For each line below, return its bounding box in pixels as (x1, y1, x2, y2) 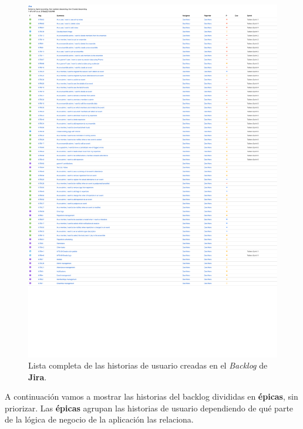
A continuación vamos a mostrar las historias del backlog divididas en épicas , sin (5, 390, 298, 403)
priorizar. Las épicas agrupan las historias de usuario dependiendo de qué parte (5, 401, 294, 414)
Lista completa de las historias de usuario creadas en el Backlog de (28, 359, 268, 371)
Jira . (28, 370, 47, 383)
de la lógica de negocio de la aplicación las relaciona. (5, 413, 194, 425)
